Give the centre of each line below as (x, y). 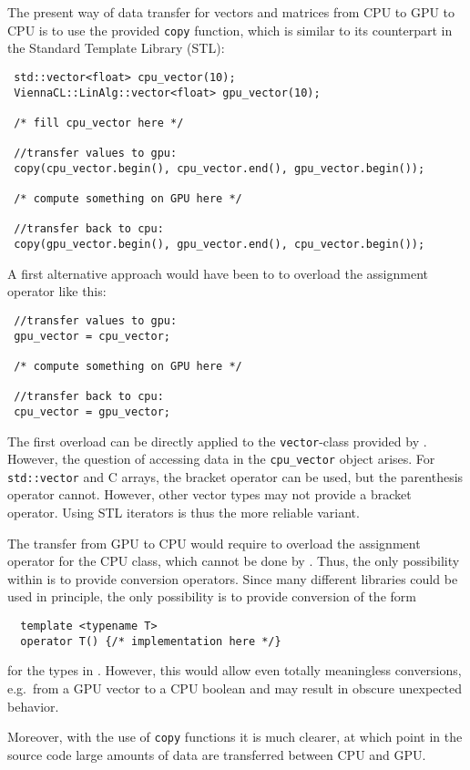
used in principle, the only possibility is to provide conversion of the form (212, 596)
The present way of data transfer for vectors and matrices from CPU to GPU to (231, 12)
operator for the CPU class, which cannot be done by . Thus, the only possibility (234, 561)
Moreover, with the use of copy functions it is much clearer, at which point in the (235, 737)
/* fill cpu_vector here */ (99, 123)
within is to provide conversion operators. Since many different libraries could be (233, 578)
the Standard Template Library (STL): (116, 48)
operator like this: (57, 291)
